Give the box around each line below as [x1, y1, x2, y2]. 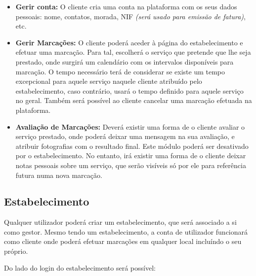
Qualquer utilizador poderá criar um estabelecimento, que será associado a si [4, 217, 237, 227]
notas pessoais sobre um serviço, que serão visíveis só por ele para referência [15, 160, 246, 170]
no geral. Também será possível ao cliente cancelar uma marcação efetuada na [15, 95, 252, 105]
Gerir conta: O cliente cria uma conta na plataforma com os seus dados [15, 1, 237, 11]
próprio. [4, 246, 28, 256]
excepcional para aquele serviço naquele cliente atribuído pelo [15, 76, 202, 86]
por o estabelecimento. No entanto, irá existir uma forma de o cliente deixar [15, 150, 246, 161]
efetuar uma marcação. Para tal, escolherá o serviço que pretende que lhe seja [15, 47, 251, 57]
